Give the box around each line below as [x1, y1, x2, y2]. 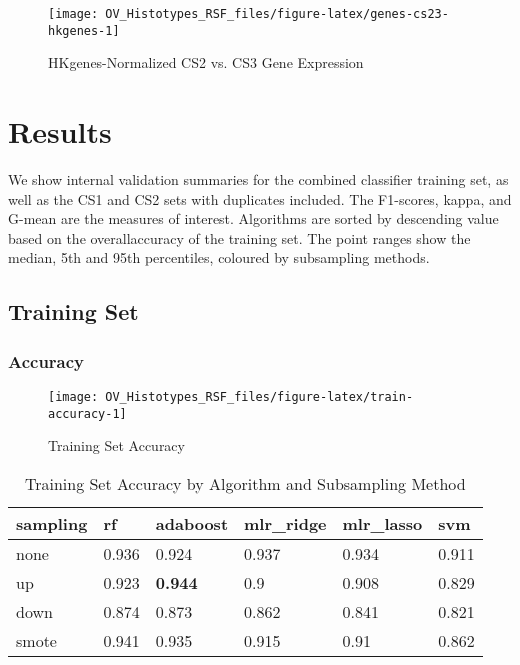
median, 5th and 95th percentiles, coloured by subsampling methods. [8, 247, 430, 268]
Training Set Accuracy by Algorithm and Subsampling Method [24, 471, 466, 495]
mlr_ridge [244, 511, 327, 535]
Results [8, 111, 112, 152]
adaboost [155, 511, 229, 535]
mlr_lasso [342, 511, 423, 535]
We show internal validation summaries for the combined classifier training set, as [8, 169, 509, 190]
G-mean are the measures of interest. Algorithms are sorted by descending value [8, 208, 499, 229]
